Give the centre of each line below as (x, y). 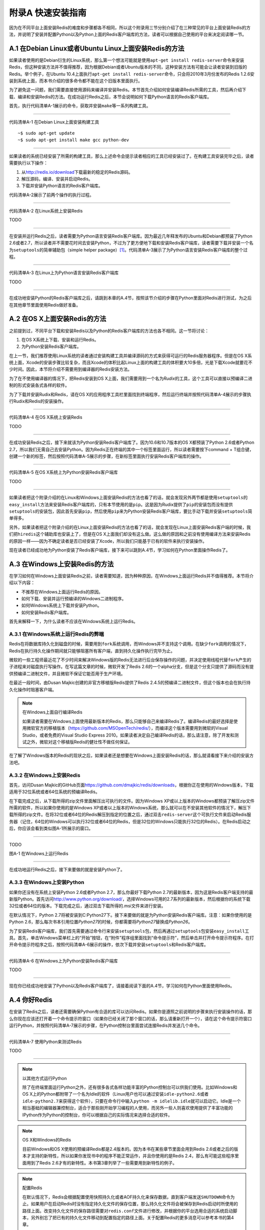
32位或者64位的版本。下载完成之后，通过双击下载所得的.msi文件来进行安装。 (87, 906)
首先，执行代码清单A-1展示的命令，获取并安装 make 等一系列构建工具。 (80, 106)
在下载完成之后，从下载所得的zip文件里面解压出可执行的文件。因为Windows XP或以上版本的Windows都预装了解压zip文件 (132, 801)
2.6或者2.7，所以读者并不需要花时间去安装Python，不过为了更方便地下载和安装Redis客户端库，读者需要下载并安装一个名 (131, 243)
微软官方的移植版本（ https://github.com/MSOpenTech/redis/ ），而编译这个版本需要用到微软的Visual (127, 728)
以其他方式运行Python (45, 1078)
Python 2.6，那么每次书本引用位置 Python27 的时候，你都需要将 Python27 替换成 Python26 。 (101, 922)
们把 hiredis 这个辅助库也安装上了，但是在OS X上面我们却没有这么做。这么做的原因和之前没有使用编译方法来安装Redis (130, 534)
